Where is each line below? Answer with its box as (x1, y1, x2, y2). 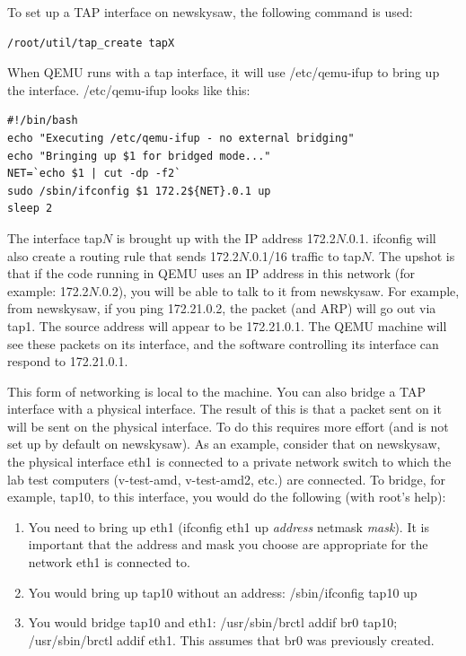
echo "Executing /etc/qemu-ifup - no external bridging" (7, 131, 355, 144)
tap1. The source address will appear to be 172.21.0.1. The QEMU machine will (7, 316, 447, 335)
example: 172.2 (7, 281, 89, 300)
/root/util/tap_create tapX (7, 36, 175, 49)
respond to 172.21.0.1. (7, 352, 128, 371)
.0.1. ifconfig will (345, 228, 436, 247)
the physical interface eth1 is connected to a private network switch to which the (7, 452, 452, 471)
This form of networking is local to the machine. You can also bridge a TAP (7, 381, 426, 400)
